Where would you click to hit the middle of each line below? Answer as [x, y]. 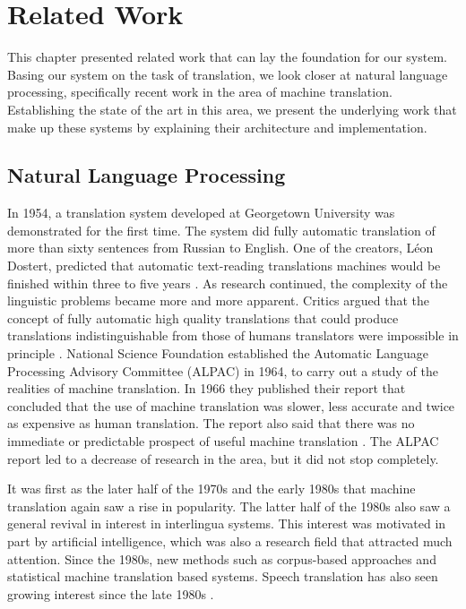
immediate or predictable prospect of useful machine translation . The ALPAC [223, 441]
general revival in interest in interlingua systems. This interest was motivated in [227, 523]
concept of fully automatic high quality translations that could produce [203, 317]
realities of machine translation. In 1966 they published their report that [207, 388]
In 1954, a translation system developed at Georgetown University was [201, 213]
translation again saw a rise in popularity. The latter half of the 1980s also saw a [229, 506]
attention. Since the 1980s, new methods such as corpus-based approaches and [222, 558]
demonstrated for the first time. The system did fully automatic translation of [221, 230]
